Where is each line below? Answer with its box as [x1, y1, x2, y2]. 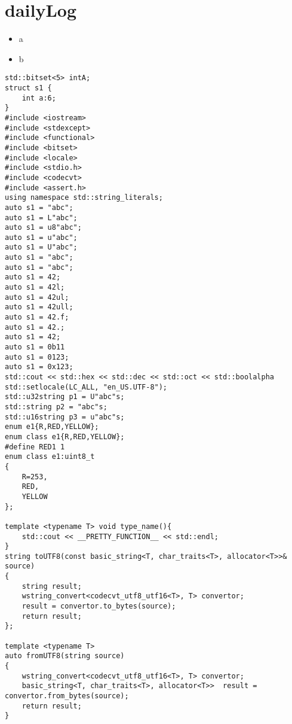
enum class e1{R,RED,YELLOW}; [5, 432, 125, 441]
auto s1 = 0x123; [5, 363, 73, 372]
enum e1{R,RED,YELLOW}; [5, 422, 99, 431]
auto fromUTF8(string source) [5, 652, 125, 661]
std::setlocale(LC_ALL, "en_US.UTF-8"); [5, 382, 168, 391]
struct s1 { [5, 83, 52, 92]
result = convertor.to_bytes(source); [21, 602, 176, 611]
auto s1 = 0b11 [5, 343, 65, 352]
